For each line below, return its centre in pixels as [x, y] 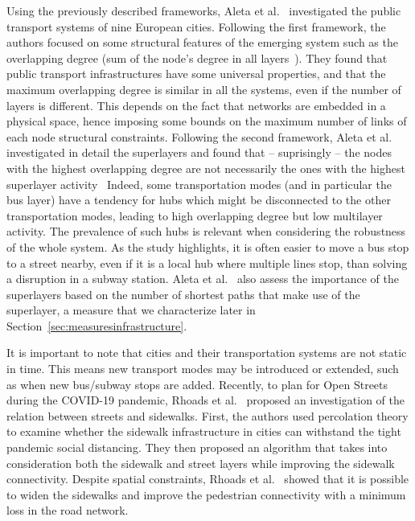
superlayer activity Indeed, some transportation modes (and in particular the [199, 184]
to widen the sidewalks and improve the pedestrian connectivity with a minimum [206, 494]
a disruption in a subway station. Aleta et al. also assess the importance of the [203, 279]
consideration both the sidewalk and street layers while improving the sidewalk [201, 463]
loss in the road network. [68, 510]
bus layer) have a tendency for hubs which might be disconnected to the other [199, 200]
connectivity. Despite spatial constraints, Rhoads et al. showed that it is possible [208, 479]
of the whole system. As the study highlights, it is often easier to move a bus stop [208, 246]
